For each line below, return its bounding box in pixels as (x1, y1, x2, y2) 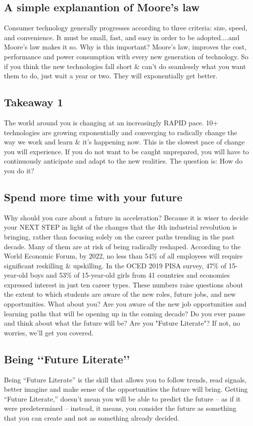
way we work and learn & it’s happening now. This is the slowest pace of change (4, 137, 245, 147)
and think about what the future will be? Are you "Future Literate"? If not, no (4, 318, 240, 328)
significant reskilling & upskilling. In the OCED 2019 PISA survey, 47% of (4, 260, 227, 270)
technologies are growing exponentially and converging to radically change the (4, 127, 237, 137)
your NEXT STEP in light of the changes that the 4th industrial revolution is (4, 222, 237, 232)
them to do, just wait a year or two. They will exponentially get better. (4, 71, 218, 81)
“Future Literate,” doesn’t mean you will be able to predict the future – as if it (4, 393, 241, 403)
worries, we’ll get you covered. (4, 327, 94, 337)
